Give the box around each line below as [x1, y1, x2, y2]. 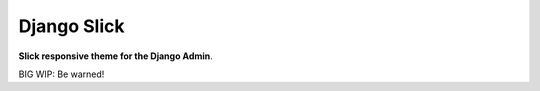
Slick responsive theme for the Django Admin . [18, 50, 214, 62]
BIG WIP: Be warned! [18, 68, 105, 80]
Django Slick [18, 15, 125, 37]
